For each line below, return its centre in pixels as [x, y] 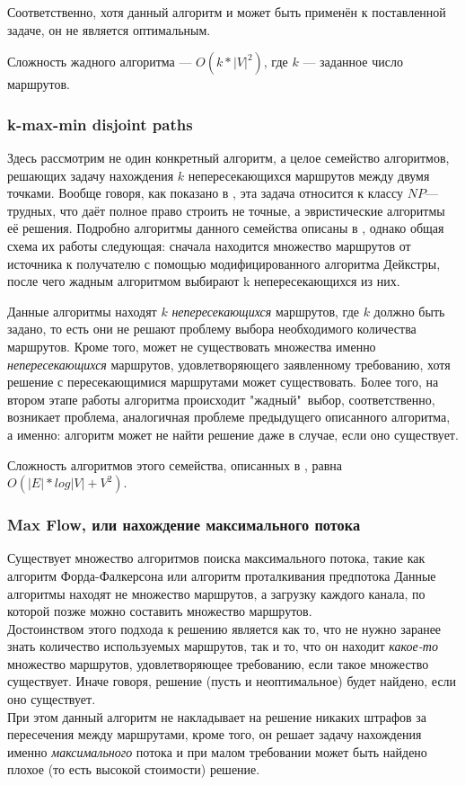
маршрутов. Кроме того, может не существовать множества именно [192, 346]
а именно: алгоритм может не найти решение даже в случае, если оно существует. [233, 434]
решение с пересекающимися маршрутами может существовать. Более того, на [223, 382]
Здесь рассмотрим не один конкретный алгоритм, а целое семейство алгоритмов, [228, 157]
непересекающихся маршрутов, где [265, 311]
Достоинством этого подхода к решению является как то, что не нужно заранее [224, 628]
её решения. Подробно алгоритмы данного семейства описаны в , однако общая [226, 228]
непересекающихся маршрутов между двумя [309, 175]
